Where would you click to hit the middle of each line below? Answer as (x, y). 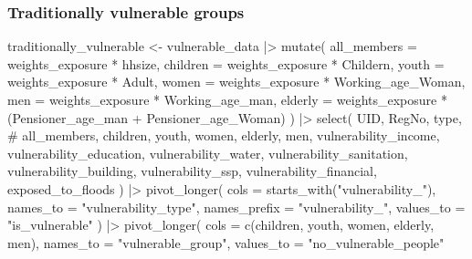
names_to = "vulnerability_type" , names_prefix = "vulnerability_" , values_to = (236, 207)
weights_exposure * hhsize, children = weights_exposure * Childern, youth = (226, 63)
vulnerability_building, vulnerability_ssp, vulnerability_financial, (192, 171)
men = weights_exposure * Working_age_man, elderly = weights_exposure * (227, 99)
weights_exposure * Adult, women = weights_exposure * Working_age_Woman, (236, 82)
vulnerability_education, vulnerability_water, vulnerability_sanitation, (208, 153)
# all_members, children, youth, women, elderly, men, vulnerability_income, (224, 135)
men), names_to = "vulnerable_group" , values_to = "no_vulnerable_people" (226, 242)
